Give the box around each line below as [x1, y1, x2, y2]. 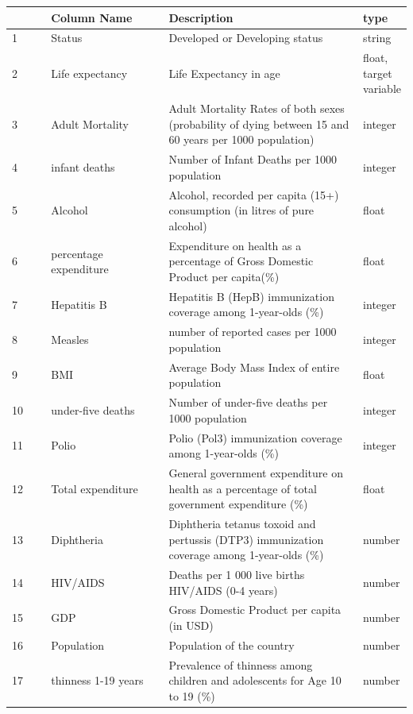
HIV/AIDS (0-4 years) [168, 581, 278, 598]
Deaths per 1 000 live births [168, 566, 305, 582]
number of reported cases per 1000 [168, 323, 337, 340]
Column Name [51, 9, 133, 25]
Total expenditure [51, 480, 138, 496]
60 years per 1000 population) [168, 131, 315, 148]
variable [363, 80, 401, 97]
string [363, 29, 392, 46]
